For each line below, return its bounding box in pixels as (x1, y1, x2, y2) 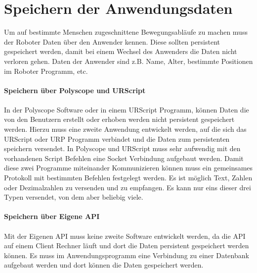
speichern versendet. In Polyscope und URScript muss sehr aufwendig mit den (4, 143, 241, 154)
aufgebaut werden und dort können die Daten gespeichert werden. (4, 260, 204, 270)
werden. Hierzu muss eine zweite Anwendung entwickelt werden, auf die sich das (4, 124, 247, 134)
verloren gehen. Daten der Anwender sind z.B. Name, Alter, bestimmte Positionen (4, 55, 253, 66)
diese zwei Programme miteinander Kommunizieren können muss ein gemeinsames (4, 163, 253, 173)
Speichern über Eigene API (4, 211, 100, 221)
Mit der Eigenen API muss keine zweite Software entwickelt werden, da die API (4, 230, 246, 241)
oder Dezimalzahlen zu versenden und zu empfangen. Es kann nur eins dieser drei (4, 182, 251, 192)
